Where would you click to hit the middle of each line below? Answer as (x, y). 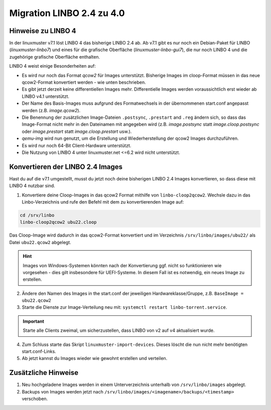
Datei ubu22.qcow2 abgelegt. (40, 242)
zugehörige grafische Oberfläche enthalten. (55, 57)
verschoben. (35, 399)
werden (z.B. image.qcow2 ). (51, 110)
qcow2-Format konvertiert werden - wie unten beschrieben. (84, 82)
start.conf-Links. (39, 351)
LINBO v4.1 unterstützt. (46, 96)
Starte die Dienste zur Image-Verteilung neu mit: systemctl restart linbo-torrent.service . (124, 307)
